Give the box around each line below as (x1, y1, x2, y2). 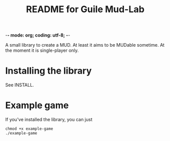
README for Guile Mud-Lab (26, 4, 145, 15)
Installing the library (5, 65, 92, 77)
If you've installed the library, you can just (5, 117, 93, 123)
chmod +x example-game (5, 126, 53, 131)
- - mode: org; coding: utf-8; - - (5, 32, 71, 39)
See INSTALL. (5, 82, 34, 88)
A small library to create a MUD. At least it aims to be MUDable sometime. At (5, 42, 165, 48)
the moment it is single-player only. (5, 47, 79, 54)
